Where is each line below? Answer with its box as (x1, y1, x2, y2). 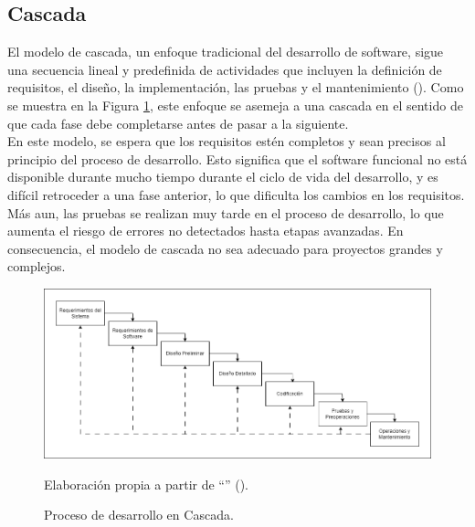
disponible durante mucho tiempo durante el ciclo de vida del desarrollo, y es (7, 167, 438, 186)
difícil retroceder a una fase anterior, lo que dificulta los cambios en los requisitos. (7, 184, 465, 204)
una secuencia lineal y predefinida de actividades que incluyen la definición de (7, 59, 442, 79)
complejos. (7, 257, 66, 276)
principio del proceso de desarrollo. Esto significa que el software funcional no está (7, 149, 468, 168)
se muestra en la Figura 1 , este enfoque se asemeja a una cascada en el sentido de (7, 95, 463, 114)
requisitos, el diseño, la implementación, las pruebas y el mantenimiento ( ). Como (7, 78, 464, 97)
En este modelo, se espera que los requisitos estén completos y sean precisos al (7, 132, 446, 151)
